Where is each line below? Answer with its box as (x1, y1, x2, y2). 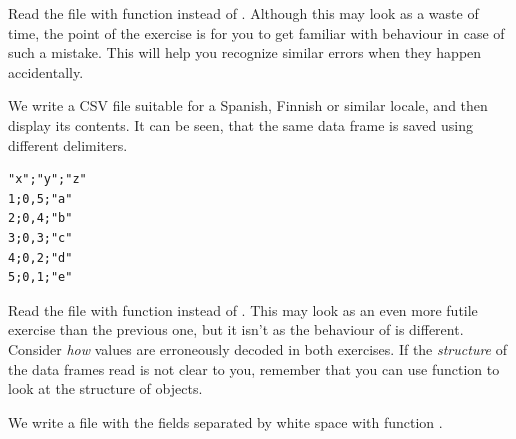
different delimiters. (8, 134, 128, 155)
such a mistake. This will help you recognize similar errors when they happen (8, 42, 482, 63)
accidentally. (8, 61, 84, 82)
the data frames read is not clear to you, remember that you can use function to (8, 358, 500, 379)
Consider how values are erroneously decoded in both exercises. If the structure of (8, 338, 507, 359)
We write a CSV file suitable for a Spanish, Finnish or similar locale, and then (8, 95, 488, 116)
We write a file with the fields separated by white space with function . (8, 411, 443, 432)
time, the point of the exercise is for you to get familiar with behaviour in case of (8, 22, 505, 43)
